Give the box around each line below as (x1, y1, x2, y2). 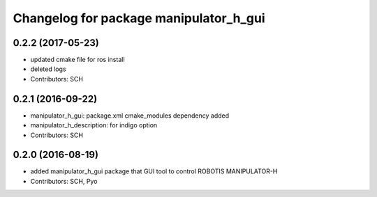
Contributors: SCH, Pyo (30, 177, 98, 185)
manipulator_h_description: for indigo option (30, 121, 158, 129)
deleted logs (30, 65, 66, 73)
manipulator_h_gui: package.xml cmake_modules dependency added (30, 111, 230, 120)
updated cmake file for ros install (30, 56, 125, 64)
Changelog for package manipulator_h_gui (13, 10, 265, 26)
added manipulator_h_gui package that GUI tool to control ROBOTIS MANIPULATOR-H (30, 167, 278, 175)
